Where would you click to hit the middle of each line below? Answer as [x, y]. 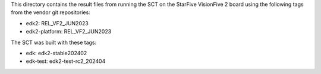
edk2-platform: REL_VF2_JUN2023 [69, 32]
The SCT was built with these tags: [54, 42]
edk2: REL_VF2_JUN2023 [57, 23]
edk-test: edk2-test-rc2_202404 [66, 61]
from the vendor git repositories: [51, 12]
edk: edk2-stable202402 [56, 53]
